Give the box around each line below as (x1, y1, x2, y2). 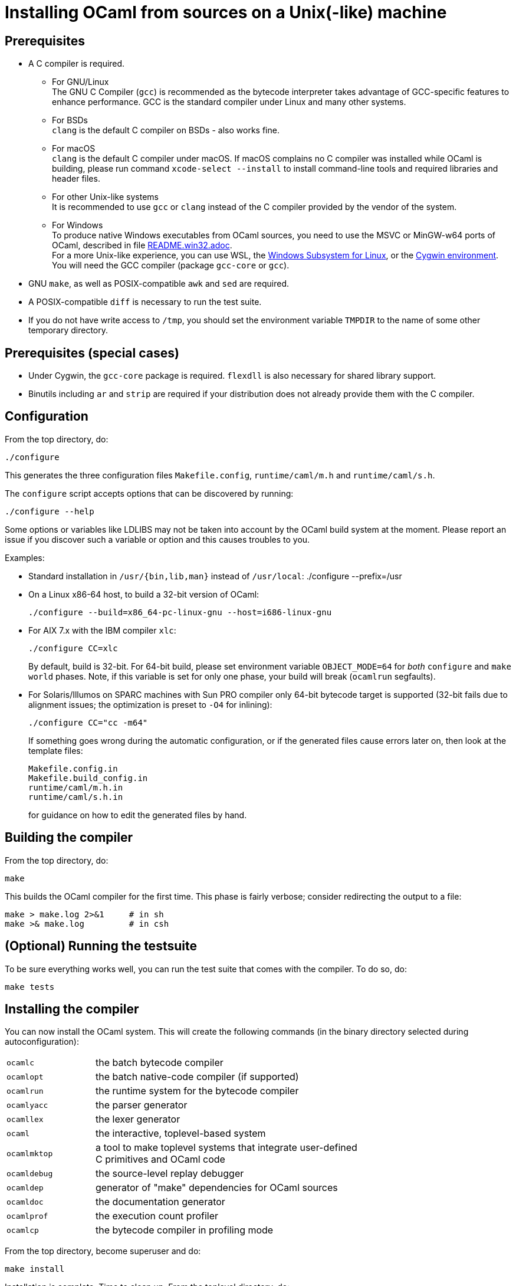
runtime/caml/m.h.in (28, 782, 123, 792)
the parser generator (96, 1099, 188, 1111)
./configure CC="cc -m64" (28, 717, 148, 727)
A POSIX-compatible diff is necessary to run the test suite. (28, 297, 262, 307)
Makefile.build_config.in (28, 773, 148, 783)
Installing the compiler (5, 1001, 139, 1016)
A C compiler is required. (28, 58, 125, 69)
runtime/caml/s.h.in (28, 792, 123, 802)
